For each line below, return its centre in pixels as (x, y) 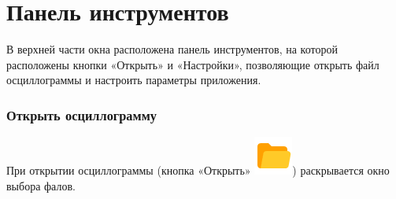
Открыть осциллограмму (82, 114)
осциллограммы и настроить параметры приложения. (134, 80)
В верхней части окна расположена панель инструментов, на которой (172, 49)
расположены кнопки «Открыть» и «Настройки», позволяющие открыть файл (193, 64)
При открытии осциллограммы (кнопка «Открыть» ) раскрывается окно (198, 170)
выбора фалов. (41, 185)
